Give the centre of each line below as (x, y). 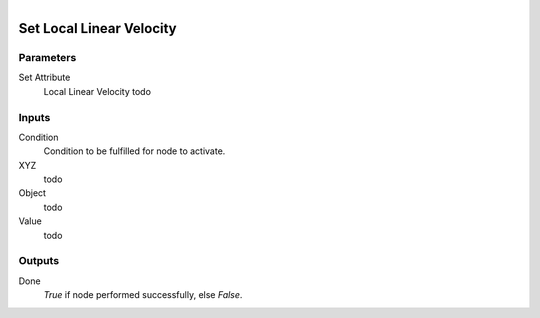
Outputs (39, 261)
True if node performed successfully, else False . (143, 295)
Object (32, 193)
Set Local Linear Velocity (97, 28)
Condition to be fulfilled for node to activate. (134, 151)
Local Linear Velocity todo (97, 91)
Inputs (34, 117)
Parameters (47, 57)
